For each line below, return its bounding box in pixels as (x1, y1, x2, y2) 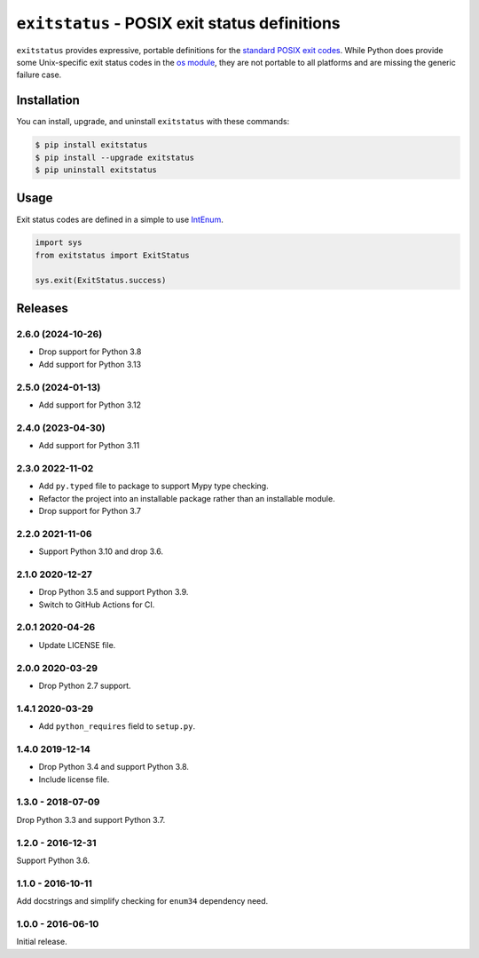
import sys (35, 238, 82, 248)
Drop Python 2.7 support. (38, 680, 132, 691)
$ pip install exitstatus (35, 140, 148, 150)
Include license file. (38, 773, 110, 785)
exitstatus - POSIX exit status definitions (16, 13, 341, 33)
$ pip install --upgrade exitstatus (35, 152, 195, 162)
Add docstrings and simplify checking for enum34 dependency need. (16, 896, 269, 907)
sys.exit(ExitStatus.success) (35, 275, 167, 285)
